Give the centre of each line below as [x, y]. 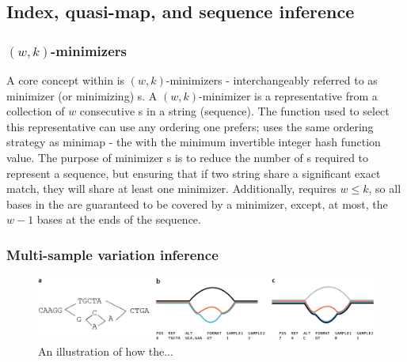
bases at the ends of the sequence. [119, 219]
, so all [385, 189]
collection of [36, 111]
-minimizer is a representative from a [288, 95]
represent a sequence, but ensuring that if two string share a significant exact [194, 173]
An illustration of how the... [106, 351]
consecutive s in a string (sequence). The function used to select [234, 111]
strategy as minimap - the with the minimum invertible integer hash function [194, 142]
